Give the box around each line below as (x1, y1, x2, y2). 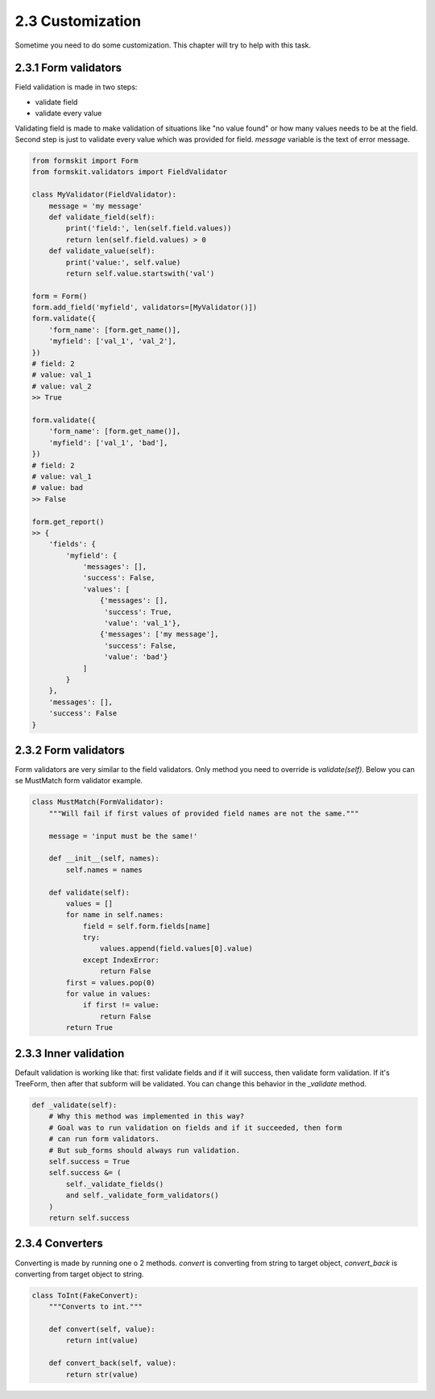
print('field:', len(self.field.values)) (65, 224, 232, 233)
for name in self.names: (65, 911, 164, 920)
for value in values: (65, 990, 151, 998)
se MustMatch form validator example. (14, 776, 143, 786)
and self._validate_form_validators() (65, 1191, 219, 1200)
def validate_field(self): (48, 212, 156, 222)
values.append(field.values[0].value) (99, 944, 253, 953)
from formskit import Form (31, 156, 139, 165)
